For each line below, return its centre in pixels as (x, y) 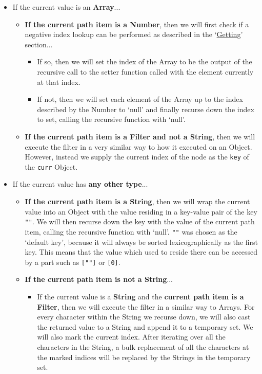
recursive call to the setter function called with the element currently (145, 71)
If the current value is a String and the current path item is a (140, 296)
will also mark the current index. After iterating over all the (131, 337)
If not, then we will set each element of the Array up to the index (140, 99)
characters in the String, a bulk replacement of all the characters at (143, 346)
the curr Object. (51, 166)
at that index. (59, 82)
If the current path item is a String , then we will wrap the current (137, 201)
